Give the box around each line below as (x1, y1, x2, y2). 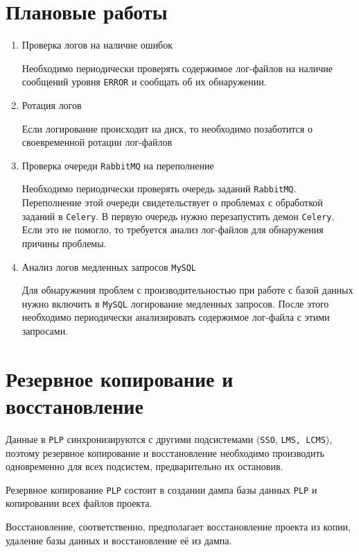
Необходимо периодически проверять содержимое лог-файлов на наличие (21, 60, 333, 75)
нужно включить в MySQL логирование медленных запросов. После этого (21, 296, 329, 310)
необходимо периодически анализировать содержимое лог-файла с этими (21, 310, 330, 324)
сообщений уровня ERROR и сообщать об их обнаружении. (21, 74, 267, 89)
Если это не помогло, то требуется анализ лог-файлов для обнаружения (21, 222, 324, 237)
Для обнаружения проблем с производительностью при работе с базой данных (21, 283, 353, 297)
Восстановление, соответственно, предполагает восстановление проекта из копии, (6, 519, 351, 533)
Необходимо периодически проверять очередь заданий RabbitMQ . (21, 181, 297, 196)
